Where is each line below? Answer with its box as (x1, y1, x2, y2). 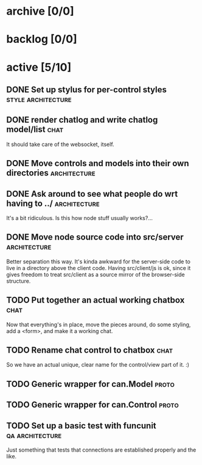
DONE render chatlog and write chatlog (6, 115, 158, 125)
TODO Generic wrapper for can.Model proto (6, 379, 175, 389)
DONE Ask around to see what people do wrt (6, 188, 178, 199)
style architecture (6, 93, 72, 104)
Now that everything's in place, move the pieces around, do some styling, (6, 321, 191, 328)
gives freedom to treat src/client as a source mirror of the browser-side (6, 271, 185, 278)
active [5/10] (6, 60, 72, 74)
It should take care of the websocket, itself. (6, 141, 114, 148)
